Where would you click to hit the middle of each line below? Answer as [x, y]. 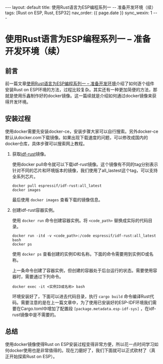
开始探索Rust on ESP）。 [33, 356]
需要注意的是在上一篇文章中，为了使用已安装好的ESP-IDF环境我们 [87, 302]
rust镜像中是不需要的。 [35, 314]
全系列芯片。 [25, 176]
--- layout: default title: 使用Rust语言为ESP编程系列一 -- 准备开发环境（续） [81, 7]
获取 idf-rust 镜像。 [30, 154]
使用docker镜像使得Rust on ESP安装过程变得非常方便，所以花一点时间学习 [80, 344]
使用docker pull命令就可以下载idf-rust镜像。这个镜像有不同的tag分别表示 [85, 164]
